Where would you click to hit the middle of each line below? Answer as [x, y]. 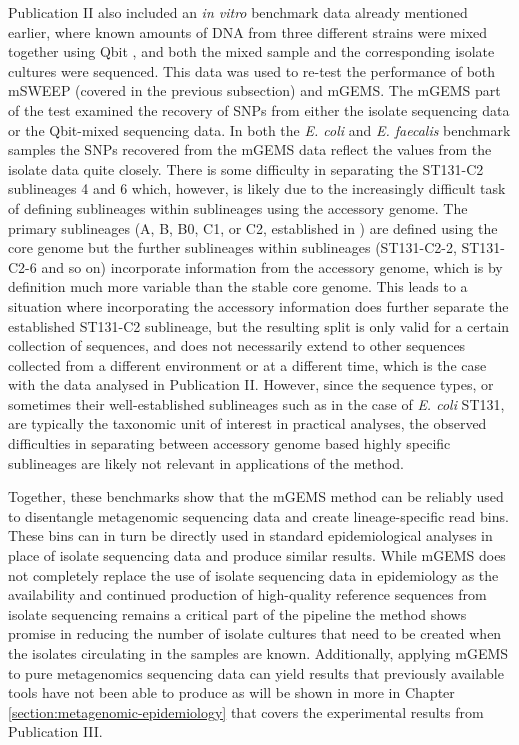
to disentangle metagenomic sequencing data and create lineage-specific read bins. [258, 515]
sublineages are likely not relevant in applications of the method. [206, 462]
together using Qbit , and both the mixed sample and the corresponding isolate [251, 51]
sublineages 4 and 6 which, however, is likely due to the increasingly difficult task [257, 188]
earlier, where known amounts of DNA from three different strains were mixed [248, 31]
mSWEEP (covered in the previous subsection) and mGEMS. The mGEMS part [254, 90]
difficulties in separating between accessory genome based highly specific [229, 443]
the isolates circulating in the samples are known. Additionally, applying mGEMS [258, 653]
